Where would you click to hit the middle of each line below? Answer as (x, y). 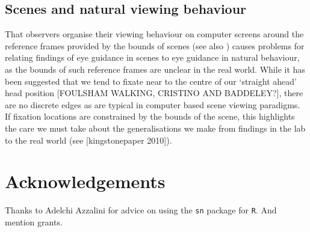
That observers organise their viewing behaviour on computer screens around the (154, 34)
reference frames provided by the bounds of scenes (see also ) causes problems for (155, 45)
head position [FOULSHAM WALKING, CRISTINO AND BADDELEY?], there (154, 93)
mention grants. (34, 221)
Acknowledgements (85, 181)
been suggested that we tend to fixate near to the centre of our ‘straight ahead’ (151, 81)
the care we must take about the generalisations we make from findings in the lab (155, 128)
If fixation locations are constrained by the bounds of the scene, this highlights (150, 116)
